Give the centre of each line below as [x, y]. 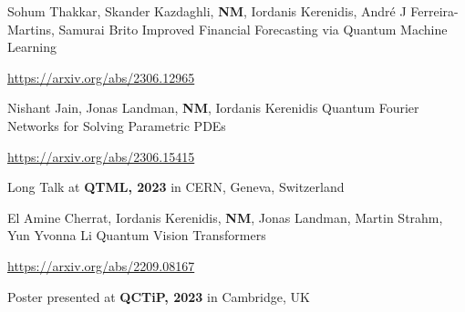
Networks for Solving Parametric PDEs [117, 125]
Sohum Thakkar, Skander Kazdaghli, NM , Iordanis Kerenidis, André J [207, 11]
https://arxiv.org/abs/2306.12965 [101, 77]
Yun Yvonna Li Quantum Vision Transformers [137, 235]
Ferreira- [434, 11]
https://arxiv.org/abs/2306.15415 [101, 156]
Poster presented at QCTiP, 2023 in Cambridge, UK [159, 296]
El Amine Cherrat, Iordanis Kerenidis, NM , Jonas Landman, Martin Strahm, [225, 217]
